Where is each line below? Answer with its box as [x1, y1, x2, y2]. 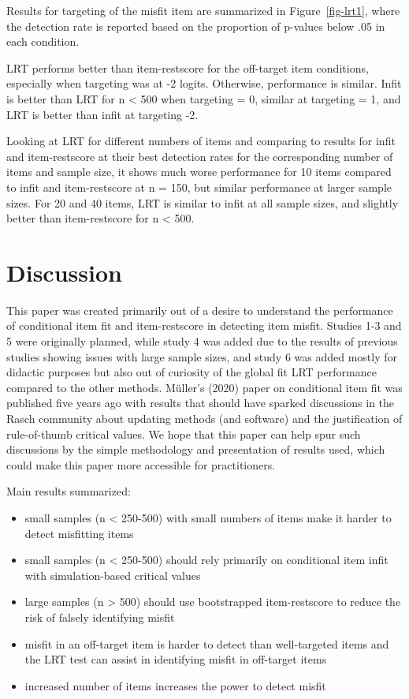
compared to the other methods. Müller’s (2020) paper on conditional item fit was [6, 379, 403, 395]
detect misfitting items [24, 525, 134, 541]
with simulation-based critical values [24, 566, 201, 583]
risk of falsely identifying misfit [24, 608, 175, 625]
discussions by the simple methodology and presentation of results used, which [6, 441, 385, 458]
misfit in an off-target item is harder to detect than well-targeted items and [24, 635, 389, 652]
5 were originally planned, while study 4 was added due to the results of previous [6, 333, 398, 349]
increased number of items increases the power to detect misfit [24, 677, 326, 693]
